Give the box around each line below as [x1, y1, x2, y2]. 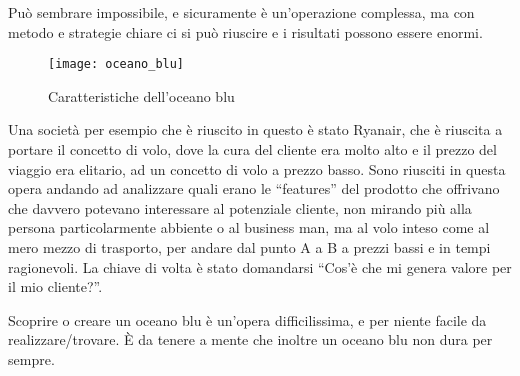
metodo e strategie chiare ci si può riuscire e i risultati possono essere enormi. [8, 21, 483, 42]
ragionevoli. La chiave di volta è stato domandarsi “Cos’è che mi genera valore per [8, 256, 512, 277]
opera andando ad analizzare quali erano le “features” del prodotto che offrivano [8, 178, 500, 199]
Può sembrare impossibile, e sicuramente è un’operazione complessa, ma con [8, 2, 475, 22]
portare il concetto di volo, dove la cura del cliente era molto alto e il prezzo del [8, 139, 497, 160]
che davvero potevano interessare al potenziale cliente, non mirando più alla [8, 197, 472, 218]
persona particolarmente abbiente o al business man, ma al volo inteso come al [8, 217, 490, 238]
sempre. [8, 348, 55, 369]
